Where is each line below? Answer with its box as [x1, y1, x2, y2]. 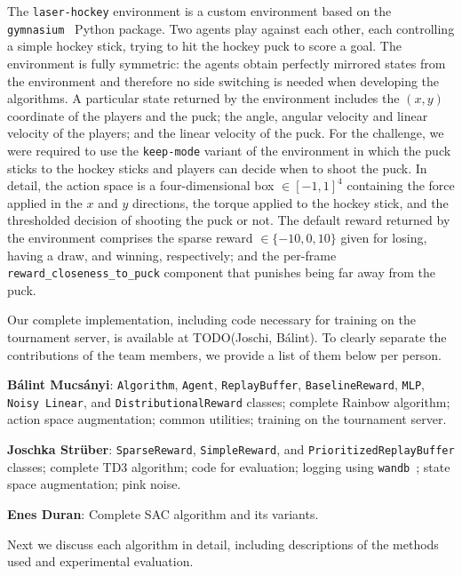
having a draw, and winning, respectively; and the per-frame [7, 245, 337, 264]
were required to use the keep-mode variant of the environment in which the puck [7, 140, 451, 159]
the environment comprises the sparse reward [7, 228, 253, 246]
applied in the [7, 193, 83, 212]
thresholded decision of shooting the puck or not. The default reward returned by [7, 211, 450, 229]
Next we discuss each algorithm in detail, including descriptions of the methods [7, 534, 439, 553]
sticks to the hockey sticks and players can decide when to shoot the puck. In [7, 158, 427, 177]
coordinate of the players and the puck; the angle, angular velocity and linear [7, 106, 428, 124]
